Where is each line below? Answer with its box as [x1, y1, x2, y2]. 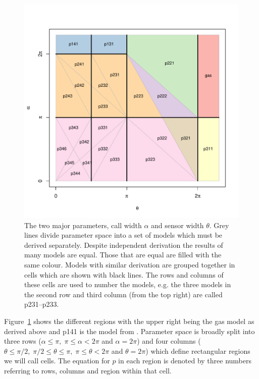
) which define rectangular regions [145, 345, 250, 356]
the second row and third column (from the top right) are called [24, 289, 223, 299]
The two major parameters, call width [24, 220, 142, 230]
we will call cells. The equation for [4, 355, 110, 366]
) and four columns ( [137, 336, 201, 346]
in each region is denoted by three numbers [118, 355, 252, 366]
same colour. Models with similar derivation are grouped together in [24, 259, 235, 269]
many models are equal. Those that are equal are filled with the [24, 249, 222, 260]
